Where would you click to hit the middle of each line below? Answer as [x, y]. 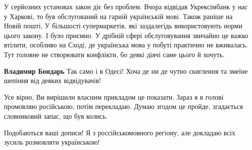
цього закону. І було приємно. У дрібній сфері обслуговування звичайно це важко [126, 35]
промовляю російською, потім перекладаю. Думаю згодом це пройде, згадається [124, 106]
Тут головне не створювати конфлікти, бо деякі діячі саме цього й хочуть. [114, 54]
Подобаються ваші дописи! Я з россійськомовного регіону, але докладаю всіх [120, 132]
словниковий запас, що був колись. [56, 116]
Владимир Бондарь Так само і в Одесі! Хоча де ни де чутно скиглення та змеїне [126, 71]
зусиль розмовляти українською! [52, 142]
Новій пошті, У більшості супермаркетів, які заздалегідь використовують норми [123, 26]
